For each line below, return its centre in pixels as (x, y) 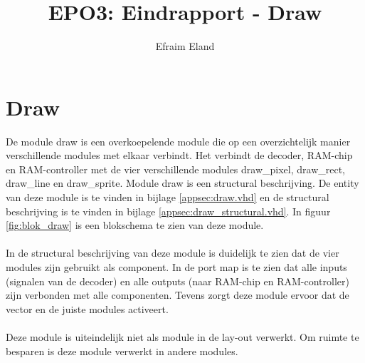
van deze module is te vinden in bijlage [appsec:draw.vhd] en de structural (168, 197)
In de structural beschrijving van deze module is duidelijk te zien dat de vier (173, 253)
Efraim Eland (185, 46)
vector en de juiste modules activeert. (87, 308)
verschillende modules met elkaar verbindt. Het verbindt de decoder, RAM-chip (179, 155)
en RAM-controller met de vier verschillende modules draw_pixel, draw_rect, (175, 169)
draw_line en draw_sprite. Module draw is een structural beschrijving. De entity (182, 183)
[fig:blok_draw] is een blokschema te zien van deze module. (135, 225)
